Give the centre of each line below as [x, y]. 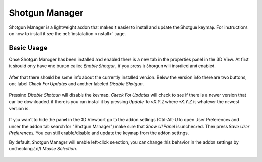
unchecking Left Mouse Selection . [43, 149]
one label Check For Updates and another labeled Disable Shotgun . [76, 84]
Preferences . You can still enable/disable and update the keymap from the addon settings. [99, 133]
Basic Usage [28, 48]
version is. [19, 109]
